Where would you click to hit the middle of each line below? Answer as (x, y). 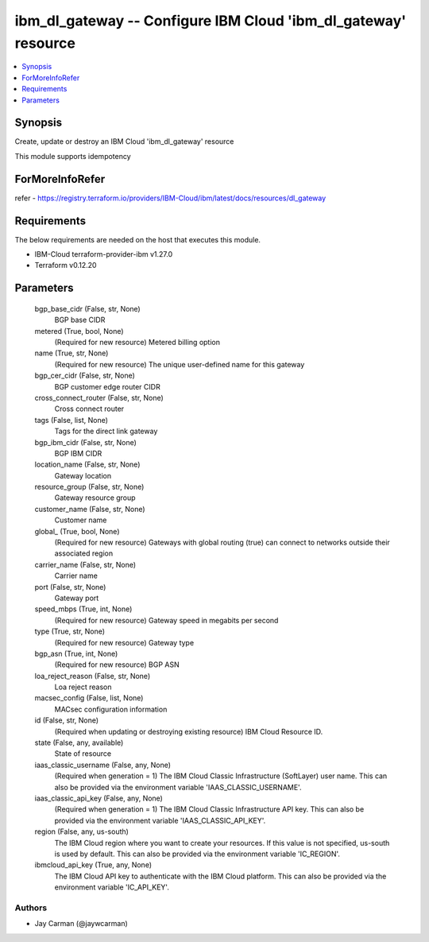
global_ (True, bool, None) (77, 531)
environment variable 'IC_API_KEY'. (112, 887)
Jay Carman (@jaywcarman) (81, 924)
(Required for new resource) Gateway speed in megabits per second (166, 620)
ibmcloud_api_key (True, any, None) (93, 865)
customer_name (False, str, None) (90, 509)
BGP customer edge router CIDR (107, 386)
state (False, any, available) (79, 742)
